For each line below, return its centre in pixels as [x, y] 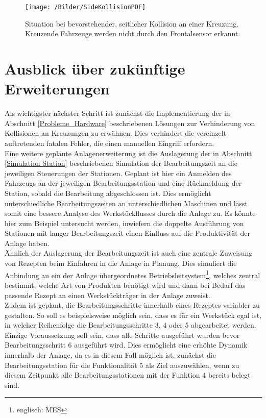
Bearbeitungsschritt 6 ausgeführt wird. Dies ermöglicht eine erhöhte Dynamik [126, 345]
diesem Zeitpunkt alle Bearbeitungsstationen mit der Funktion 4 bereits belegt [128, 375]
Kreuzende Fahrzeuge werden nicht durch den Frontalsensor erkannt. [133, 33]
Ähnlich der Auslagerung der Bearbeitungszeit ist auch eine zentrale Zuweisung [129, 253]
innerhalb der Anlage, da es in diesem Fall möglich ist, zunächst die [110, 355]
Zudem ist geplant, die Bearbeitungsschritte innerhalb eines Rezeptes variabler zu [132, 305]
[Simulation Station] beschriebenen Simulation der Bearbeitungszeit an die [121, 163]
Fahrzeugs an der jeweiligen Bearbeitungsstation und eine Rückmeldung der [123, 183]
